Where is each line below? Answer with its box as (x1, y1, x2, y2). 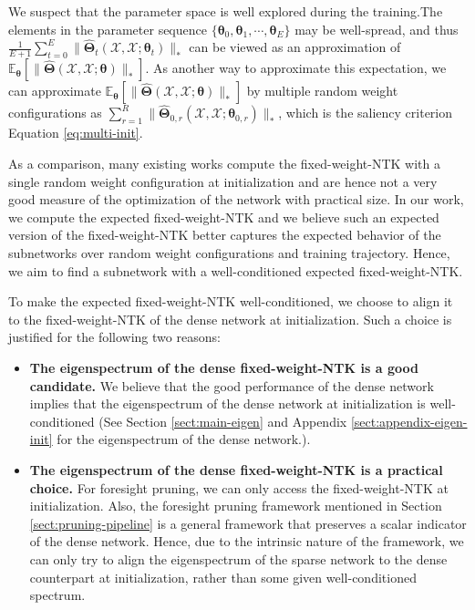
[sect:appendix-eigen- (350, 411, 468, 430)
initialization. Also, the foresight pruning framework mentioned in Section (29, 496, 442, 515)
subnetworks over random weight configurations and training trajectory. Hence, (8, 243, 450, 263)
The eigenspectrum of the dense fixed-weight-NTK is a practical (29, 460, 443, 479)
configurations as (8, 103, 102, 122)
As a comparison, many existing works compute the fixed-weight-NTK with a (8, 154, 441, 173)
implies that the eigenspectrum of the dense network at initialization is (29, 394, 426, 413)
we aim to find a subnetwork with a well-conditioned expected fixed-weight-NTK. (8, 261, 463, 280)
